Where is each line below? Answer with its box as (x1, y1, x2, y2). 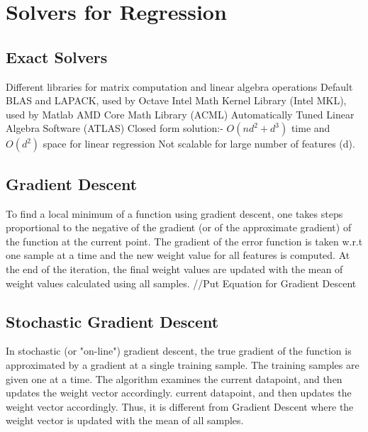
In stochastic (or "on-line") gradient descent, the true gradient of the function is (6, 343, 352, 358)
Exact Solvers (6, 45, 108, 67)
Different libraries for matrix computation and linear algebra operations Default (6, 79, 353, 94)
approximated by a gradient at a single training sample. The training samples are (6, 357, 359, 372)
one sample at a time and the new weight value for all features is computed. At (6, 248, 350, 262)
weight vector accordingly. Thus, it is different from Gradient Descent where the (6, 399, 354, 414)
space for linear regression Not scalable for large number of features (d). (43, 136, 355, 151)
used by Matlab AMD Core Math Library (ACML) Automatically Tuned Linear (6, 106, 355, 121)
